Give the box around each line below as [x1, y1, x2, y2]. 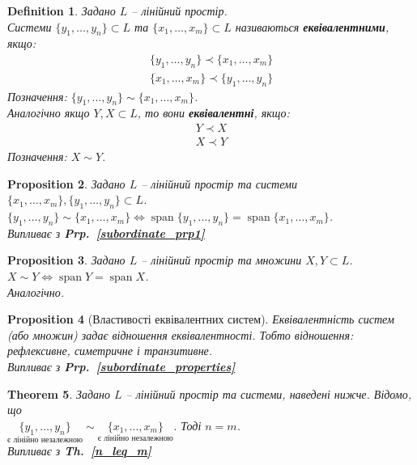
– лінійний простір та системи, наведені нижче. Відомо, [126, 385, 412, 402]
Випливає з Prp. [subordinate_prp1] [7, 224, 205, 241]
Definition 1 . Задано [7, 2, 116, 19]
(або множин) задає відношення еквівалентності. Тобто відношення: [7, 326, 354, 343]
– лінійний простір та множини [141, 252, 302, 268]
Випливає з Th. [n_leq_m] [7, 442, 151, 459]
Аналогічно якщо [7, 104, 90, 121]
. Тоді [172, 416, 202, 433]
